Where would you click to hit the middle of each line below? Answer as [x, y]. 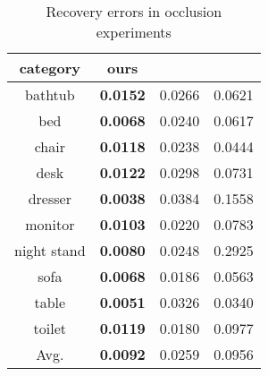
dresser [50, 198]
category [50, 68]
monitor [50, 224]
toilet [50, 328]
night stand [50, 250]
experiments [134, 32]
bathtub [50, 94]
